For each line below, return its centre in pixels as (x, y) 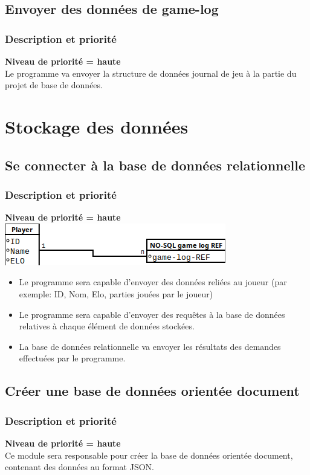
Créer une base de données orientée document (152, 391)
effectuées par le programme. (72, 358)
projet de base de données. (54, 85)
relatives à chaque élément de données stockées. (107, 326)
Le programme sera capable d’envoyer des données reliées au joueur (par (153, 282)
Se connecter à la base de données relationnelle (155, 165)
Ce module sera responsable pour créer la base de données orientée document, (149, 455)
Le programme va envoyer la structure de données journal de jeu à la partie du (151, 73)
